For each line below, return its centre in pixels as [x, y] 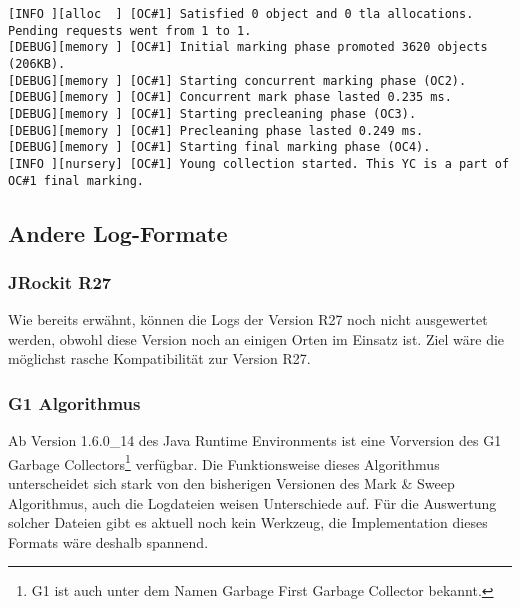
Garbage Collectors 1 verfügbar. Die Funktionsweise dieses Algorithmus [224, 462]
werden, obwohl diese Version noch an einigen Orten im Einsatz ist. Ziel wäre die [256, 338]
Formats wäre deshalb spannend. [108, 541]
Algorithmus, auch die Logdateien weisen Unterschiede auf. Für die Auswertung [252, 502]
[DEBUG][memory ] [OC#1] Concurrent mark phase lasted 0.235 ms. [230, 97]
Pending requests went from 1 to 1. [130, 30]
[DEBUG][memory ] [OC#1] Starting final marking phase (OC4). [219, 147]
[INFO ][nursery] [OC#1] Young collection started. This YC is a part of [259, 163]
